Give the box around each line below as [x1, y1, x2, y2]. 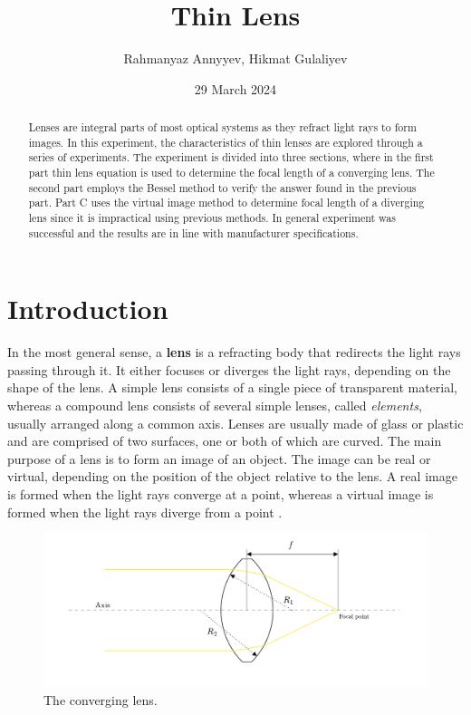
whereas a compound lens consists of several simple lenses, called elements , [7, 396, 422, 415]
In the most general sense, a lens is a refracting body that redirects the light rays [7, 343, 461, 362]
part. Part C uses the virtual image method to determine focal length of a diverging [28, 195, 425, 210]
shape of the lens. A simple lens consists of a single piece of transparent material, [7, 378, 457, 397]
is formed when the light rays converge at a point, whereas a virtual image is [7, 485, 434, 504]
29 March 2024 [194, 79, 277, 98]
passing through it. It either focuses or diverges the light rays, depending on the [7, 360, 451, 379]
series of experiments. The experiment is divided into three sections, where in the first [28, 150, 434, 165]
